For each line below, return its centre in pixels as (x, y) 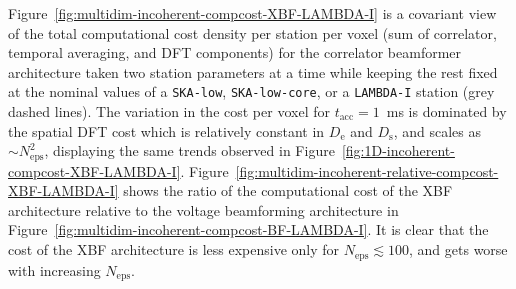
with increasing (54, 269)
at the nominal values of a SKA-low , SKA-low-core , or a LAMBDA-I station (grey (251, 91)
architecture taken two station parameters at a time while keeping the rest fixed (253, 71)
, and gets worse (458, 249)
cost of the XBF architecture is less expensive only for (174, 249)
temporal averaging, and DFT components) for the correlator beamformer (235, 52)
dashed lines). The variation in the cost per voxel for (169, 111)
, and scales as (437, 130)
